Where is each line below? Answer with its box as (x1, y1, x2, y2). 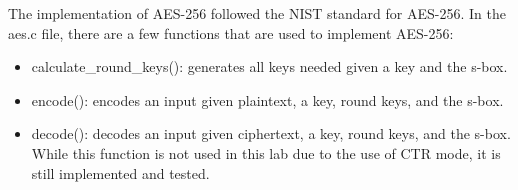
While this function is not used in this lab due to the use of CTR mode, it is (31, 142, 501, 163)
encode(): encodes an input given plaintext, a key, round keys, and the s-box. (31, 89, 504, 110)
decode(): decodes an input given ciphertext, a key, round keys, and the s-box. (31, 123, 511, 144)
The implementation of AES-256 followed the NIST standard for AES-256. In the (8, 3, 506, 23)
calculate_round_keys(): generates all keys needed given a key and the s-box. (31, 56, 508, 77)
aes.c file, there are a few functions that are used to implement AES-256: (8, 22, 454, 43)
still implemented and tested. (31, 162, 210, 183)
